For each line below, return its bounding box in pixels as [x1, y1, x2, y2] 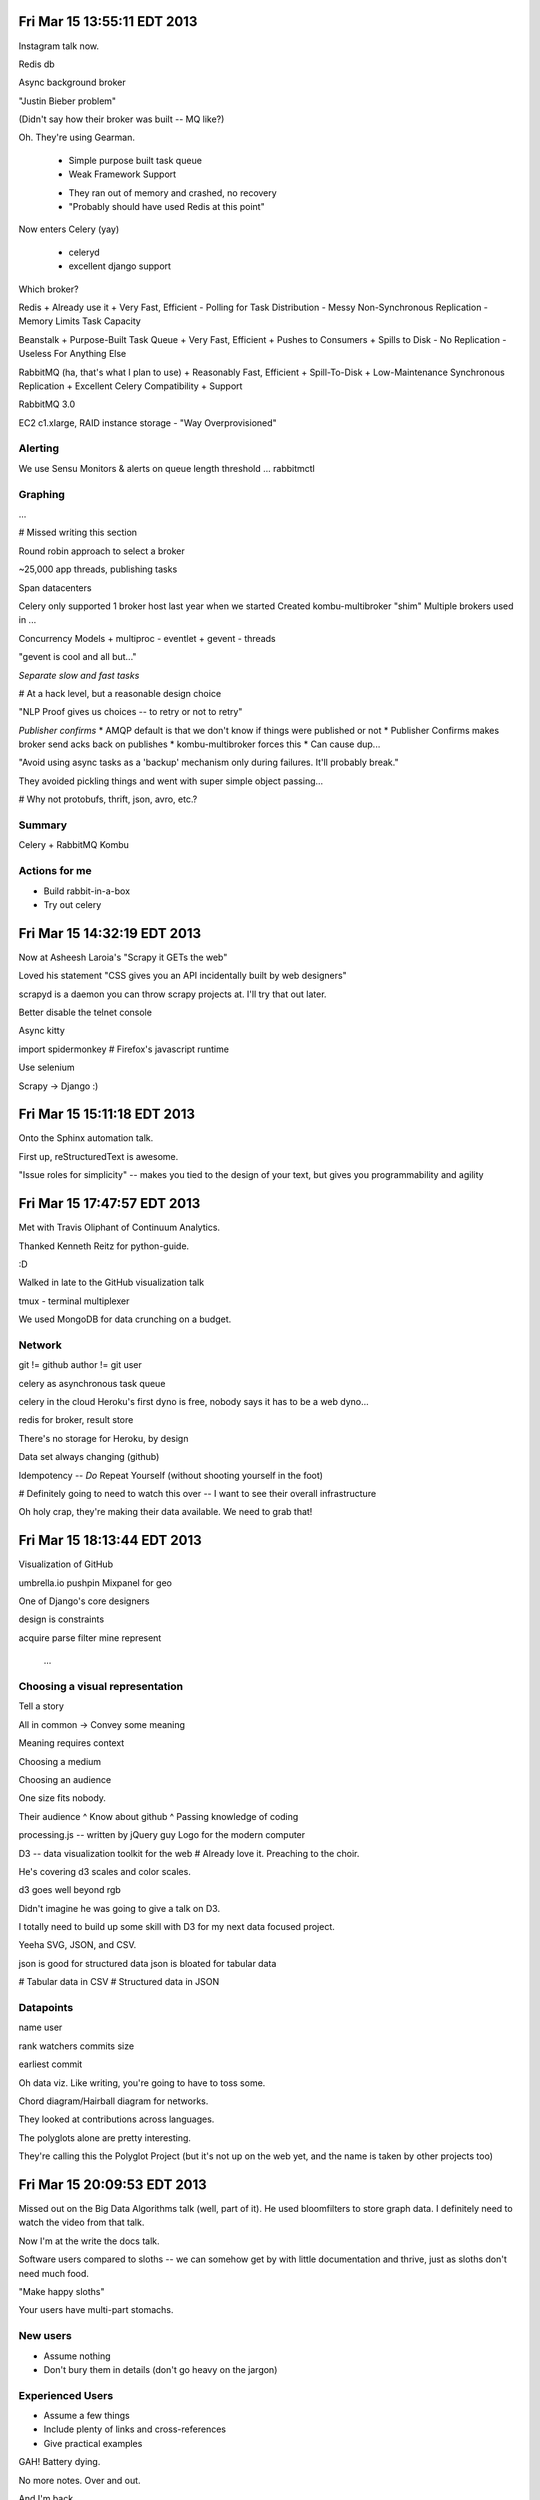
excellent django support [68, 260, 172, 272]
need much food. [18, 2267, 90, 2279]
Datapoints [18, 2001, 74, 2014]
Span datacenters [18, 581, 92, 594]
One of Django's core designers [18, 1595, 150, 1607]
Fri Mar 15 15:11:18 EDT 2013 [18, 1106, 195, 1123]
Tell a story [18, 1700, 65, 1712]
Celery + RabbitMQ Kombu [18, 839, 130, 851]
